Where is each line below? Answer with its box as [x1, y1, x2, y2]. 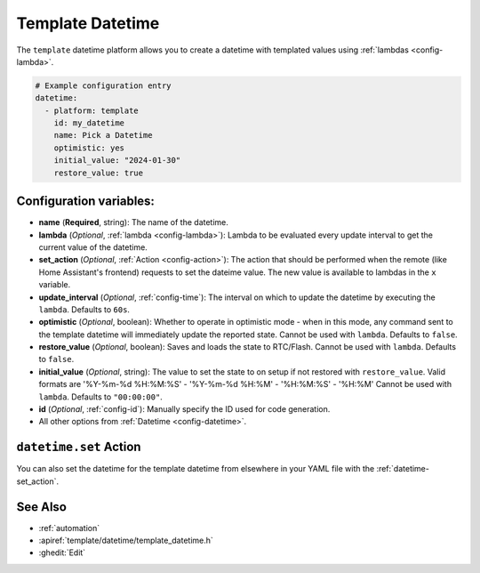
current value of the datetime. [38, 241, 148, 253]
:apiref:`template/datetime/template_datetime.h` [38, 535, 213, 545]
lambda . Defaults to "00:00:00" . [38, 391, 164, 402]
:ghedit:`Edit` [38, 547, 86, 558]
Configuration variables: [16, 194, 156, 209]
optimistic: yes [53, 142, 124, 153]
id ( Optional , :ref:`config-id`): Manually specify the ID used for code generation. [38, 404, 331, 415]
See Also [16, 499, 67, 514]
